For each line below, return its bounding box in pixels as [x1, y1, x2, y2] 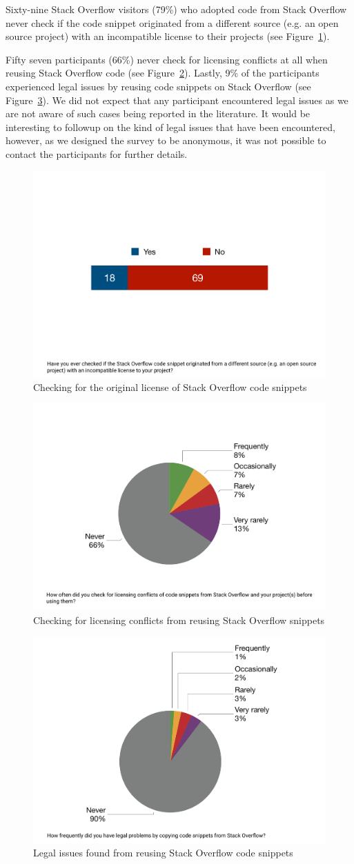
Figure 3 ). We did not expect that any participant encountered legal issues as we [6, 92, 348, 107]
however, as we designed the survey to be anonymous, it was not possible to [6, 133, 326, 148]
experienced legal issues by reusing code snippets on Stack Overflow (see [6, 79, 311, 93]
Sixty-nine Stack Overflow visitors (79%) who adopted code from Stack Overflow [6, 2, 347, 16]
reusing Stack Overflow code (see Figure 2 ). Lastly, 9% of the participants [6, 66, 319, 80]
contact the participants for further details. [6, 146, 188, 161]
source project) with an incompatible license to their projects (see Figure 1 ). [6, 29, 330, 43]
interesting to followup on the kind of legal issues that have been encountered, [6, 119, 335, 134]
